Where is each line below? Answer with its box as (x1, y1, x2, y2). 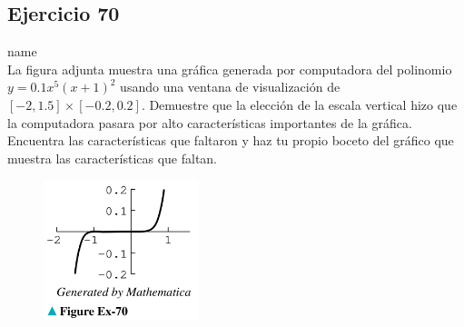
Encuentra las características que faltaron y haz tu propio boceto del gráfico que (7, 131, 454, 150)
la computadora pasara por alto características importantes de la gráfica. (7, 113, 412, 132)
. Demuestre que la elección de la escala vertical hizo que (141, 94, 458, 114)
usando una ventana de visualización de (120, 77, 341, 96)
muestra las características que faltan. (7, 148, 218, 167)
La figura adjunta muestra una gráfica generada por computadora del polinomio (7, 59, 452, 78)
